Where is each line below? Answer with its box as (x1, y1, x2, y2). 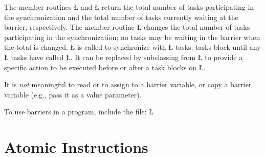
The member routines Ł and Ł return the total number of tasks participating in (4, 2, 254, 12)
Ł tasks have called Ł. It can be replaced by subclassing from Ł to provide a (4, 51, 243, 62)
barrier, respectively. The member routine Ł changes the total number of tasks (4, 22, 250, 32)
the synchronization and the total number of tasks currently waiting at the (4, 11, 238, 22)
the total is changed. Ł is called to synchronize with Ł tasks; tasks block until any (4, 42, 261, 52)
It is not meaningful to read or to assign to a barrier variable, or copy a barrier (4, 79, 252, 90)
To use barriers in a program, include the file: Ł (4, 106, 153, 117)
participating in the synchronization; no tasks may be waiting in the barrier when (4, 31, 260, 42)
